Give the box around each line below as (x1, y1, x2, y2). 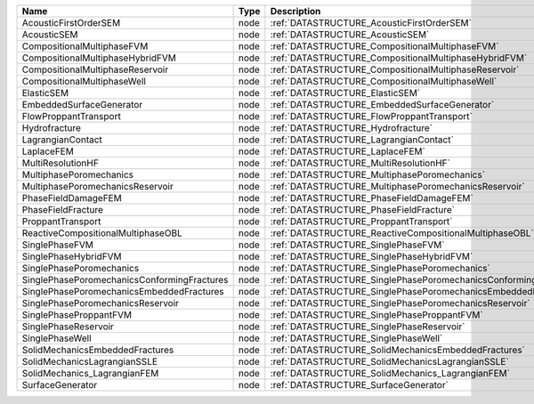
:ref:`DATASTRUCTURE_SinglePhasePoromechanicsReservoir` (270, 297, 530, 309)
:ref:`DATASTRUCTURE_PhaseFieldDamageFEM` (270, 192, 473, 204)
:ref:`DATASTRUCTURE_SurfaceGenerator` (270, 379, 449, 391)
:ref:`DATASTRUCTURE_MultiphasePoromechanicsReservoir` (270, 181, 525, 192)
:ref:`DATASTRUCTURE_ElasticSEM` (270, 87, 421, 99)
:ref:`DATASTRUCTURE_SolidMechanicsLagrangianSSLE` (270, 356, 509, 368)
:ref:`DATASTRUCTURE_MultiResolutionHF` (270, 157, 451, 169)
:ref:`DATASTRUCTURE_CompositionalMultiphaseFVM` (270, 40, 499, 53)
